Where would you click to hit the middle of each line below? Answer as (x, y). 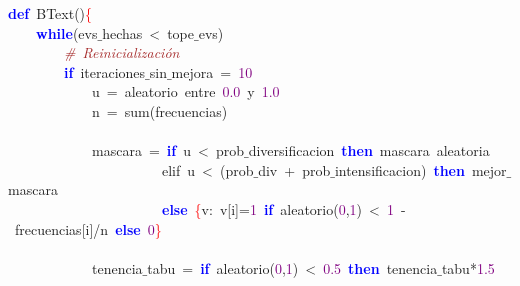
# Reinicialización (122, 52)
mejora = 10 (212, 71)
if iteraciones (105, 71)
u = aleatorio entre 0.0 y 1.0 (185, 91)
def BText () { (50, 13)
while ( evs (67, 32)
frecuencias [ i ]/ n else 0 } (88, 228)
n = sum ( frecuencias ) (159, 110)
